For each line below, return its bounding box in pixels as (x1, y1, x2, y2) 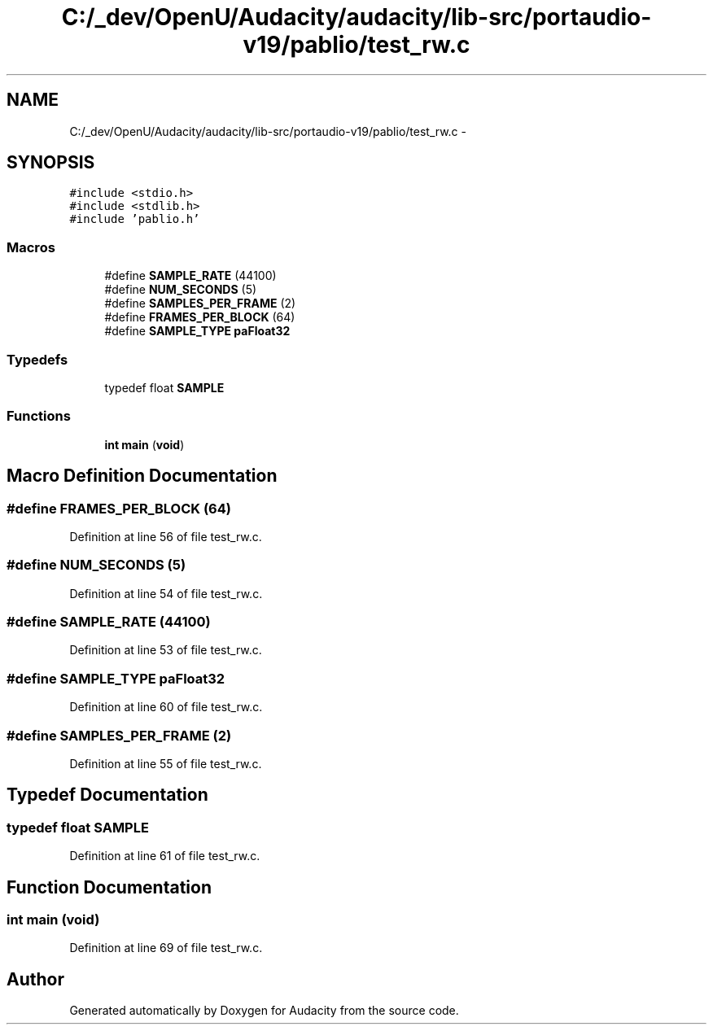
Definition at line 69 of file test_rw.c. (69, 941, 263, 955)
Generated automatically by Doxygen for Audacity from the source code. (69, 1003, 459, 1018)
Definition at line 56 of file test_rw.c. (69, 529, 262, 544)
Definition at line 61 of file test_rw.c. (69, 849, 260, 863)
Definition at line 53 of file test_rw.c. (69, 643, 262, 657)
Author (7, 968, 64, 989)
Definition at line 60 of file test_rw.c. (69, 700, 263, 714)
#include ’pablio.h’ (69, 212, 200, 226)
